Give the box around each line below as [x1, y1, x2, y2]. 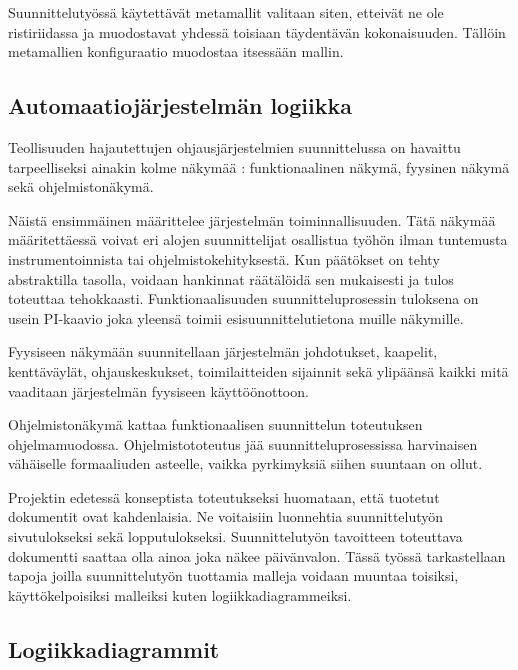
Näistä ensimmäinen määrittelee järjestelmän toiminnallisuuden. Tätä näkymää [8, 209, 496, 230]
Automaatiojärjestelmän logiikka [8, 90, 352, 121]
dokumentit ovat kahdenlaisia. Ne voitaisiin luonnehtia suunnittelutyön [8, 506, 444, 527]
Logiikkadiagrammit [8, 633, 220, 664]
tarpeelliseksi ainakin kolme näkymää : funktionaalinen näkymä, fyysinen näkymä [8, 156, 510, 177]
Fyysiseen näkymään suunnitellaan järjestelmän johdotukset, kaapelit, [8, 341, 438, 362]
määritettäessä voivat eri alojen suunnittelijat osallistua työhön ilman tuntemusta [8, 229, 508, 250]
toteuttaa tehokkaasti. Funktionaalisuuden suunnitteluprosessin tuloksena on [8, 288, 479, 309]
